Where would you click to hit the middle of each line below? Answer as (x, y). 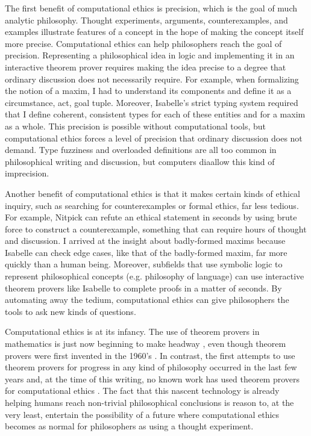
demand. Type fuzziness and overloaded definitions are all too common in (141, 150)
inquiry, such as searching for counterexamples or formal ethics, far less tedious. (152, 205)
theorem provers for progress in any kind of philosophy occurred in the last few (151, 367)
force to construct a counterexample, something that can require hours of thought (156, 229)
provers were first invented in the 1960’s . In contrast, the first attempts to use (150, 355)
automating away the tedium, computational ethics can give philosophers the (147, 300)
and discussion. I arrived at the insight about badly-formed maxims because (145, 241)
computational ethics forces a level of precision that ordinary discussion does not (154, 138)
